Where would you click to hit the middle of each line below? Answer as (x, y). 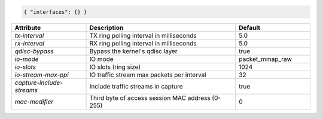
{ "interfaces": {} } (55, 12)
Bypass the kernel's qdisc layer (133, 51)
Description (106, 28)
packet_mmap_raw (265, 59)
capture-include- (39, 83)
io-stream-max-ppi (42, 75)
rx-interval (30, 43)
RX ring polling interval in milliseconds (143, 43)
